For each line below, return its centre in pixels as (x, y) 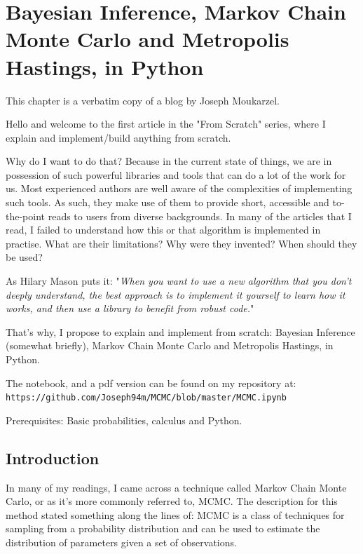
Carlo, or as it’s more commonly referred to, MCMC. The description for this (172, 501)
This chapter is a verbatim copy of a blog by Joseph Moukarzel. (143, 100)
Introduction (53, 458)
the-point (26, 216)
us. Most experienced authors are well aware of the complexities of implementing (179, 188)
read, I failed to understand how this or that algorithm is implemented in (163, 230)
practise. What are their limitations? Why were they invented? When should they (181, 243)
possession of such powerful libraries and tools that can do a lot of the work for (176, 174)
